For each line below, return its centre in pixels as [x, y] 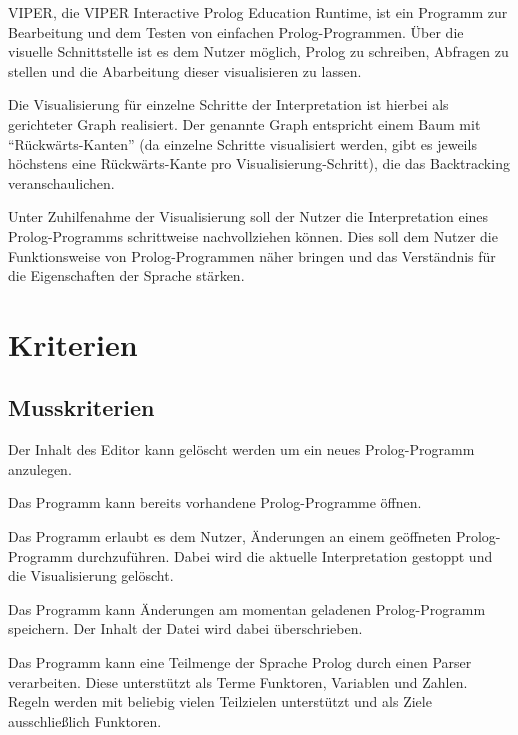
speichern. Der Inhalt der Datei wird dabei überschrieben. [185, 628]
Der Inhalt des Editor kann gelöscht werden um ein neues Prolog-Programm [241, 449]
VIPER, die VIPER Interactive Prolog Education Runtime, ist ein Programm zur [258, 12]
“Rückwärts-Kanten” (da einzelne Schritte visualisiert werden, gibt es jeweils [242, 143]
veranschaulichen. [61, 182]
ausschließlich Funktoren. [85, 720]
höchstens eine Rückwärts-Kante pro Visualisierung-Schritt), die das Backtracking [259, 163]
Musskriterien [81, 407]
